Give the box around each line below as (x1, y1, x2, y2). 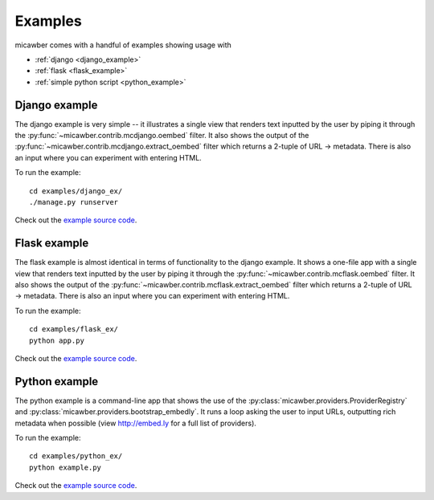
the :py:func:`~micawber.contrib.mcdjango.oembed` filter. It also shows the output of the (14, 131, 309, 140)
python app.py (29, 335, 84, 345)
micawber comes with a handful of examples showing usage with (14, 40, 232, 50)
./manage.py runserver (29, 197, 119, 206)
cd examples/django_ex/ (29, 186, 123, 196)
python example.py (29, 462, 102, 472)
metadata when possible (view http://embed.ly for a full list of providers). (14, 418, 257, 428)
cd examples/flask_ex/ (29, 325, 119, 334)
